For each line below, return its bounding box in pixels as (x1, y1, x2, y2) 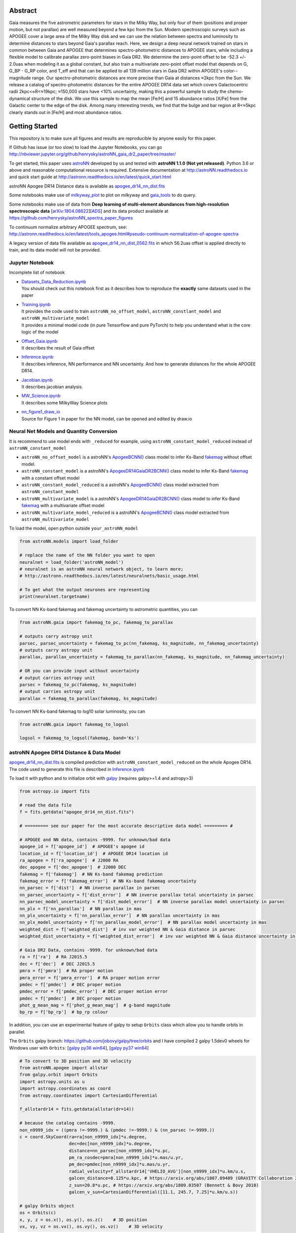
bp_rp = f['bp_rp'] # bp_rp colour (19, 1009, 109, 1015)
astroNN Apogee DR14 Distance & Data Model (9, 749, 121, 756)
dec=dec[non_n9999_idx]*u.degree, (69, 1141, 152, 1147)
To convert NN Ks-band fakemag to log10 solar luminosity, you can (9, 708, 146, 714)
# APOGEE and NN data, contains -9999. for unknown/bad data (19, 836, 171, 842)
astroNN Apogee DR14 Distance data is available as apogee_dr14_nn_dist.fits (9, 183, 165, 189)
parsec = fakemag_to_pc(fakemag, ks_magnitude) (19, 682, 137, 688)
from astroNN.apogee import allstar (19, 1065, 109, 1071)
